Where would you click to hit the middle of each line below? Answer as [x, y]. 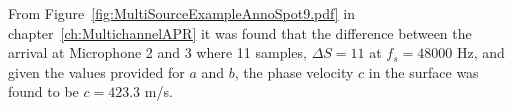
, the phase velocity [294, 71]
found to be [43, 91]
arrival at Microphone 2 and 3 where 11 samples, [157, 52]
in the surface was [423, 71]
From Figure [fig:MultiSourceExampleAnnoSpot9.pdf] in [181, 13]
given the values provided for [96, 71]
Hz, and [480, 52]
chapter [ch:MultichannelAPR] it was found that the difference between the [240, 32]
